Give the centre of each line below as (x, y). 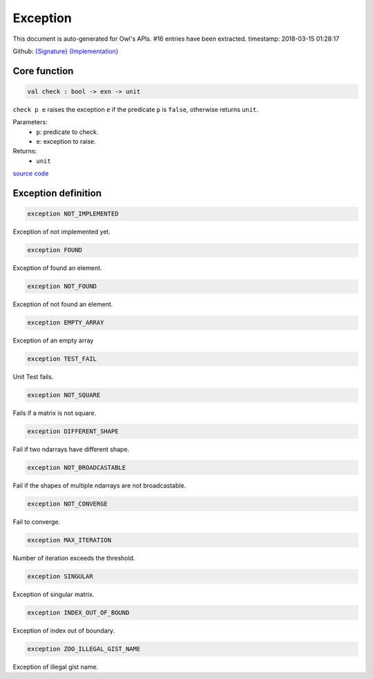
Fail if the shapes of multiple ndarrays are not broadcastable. (99, 486)
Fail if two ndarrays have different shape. (71, 450)
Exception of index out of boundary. (64, 630)
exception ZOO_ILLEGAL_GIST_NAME (84, 649)
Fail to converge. (37, 522)
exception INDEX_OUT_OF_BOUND (78, 612)
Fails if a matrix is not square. (55, 413)
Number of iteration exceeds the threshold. (74, 558)
